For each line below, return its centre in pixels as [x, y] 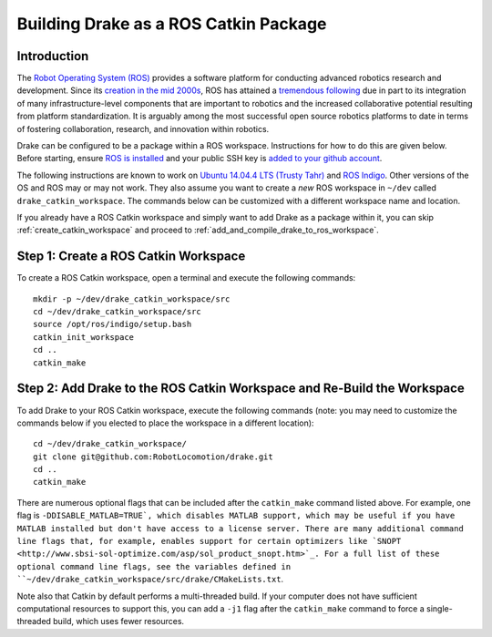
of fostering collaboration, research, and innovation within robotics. [143, 128]
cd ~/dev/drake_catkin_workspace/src [118, 312]
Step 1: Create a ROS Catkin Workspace [131, 257]
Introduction [53, 56]
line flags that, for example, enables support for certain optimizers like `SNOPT [209, 541]
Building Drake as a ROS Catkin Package [172, 24]
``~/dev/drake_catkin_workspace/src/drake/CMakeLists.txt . [150, 580]
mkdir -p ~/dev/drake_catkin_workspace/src [132, 299]
